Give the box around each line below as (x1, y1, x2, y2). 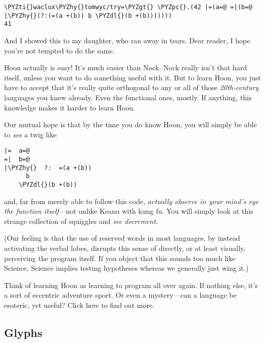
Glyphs (4, 324, 42, 340)
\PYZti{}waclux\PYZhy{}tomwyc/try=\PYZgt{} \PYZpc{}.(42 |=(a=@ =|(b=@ (4, 4, 252, 11)
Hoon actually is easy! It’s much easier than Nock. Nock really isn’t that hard (4, 62, 247, 73)
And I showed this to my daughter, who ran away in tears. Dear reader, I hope (4, 35, 250, 45)
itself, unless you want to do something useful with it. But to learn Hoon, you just (4, 72, 261, 82)
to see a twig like (4, 129, 57, 139)
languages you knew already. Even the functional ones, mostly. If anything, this (4, 92, 252, 102)
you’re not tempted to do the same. (4, 45, 115, 55)
